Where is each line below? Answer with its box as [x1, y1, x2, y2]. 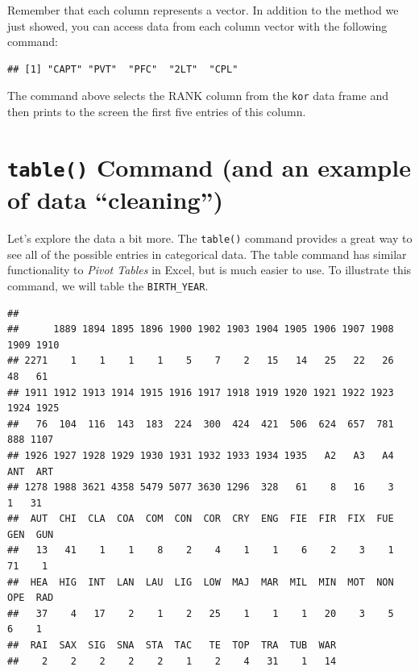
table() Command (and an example [7, 150, 411, 183]
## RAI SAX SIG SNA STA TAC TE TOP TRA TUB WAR [7, 640, 337, 652]
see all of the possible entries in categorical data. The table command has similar [7, 245, 407, 262]
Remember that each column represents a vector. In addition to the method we [7, 2, 399, 18]
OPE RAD [7, 592, 54, 604]
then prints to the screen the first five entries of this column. [7, 103, 306, 120]
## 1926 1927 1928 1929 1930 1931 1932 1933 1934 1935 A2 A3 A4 [7, 449, 394, 461]
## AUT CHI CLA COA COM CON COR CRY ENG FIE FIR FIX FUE [7, 513, 394, 525]
